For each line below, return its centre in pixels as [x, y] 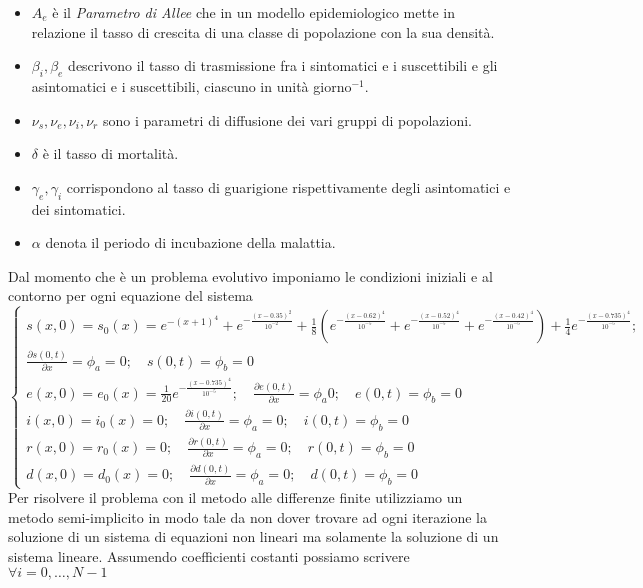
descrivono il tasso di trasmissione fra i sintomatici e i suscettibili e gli [283, 65]
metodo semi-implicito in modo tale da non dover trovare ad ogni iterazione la [247, 516]
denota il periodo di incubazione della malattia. [190, 242]
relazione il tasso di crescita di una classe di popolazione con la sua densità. [263, 31]
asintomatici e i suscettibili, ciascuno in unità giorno [191, 85]
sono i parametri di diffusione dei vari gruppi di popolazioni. [287, 119]
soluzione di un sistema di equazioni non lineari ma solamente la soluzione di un [253, 536]
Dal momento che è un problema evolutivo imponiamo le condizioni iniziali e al [250, 275]
